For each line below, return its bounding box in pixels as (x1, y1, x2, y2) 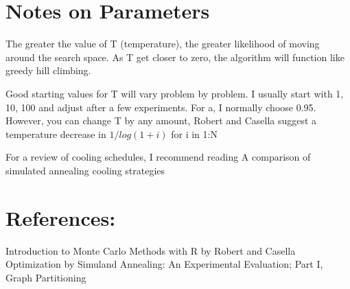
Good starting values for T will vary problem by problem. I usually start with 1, (5, 86, 344, 100)
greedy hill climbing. (5, 63, 91, 78)
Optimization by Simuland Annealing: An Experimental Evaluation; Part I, (5, 257, 323, 271)
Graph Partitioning (5, 270, 86, 284)
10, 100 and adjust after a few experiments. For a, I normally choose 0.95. (5, 100, 316, 114)
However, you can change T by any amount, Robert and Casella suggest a (5, 113, 317, 128)
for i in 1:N (171, 126, 218, 141)
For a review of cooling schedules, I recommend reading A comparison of (5, 150, 311, 164)
